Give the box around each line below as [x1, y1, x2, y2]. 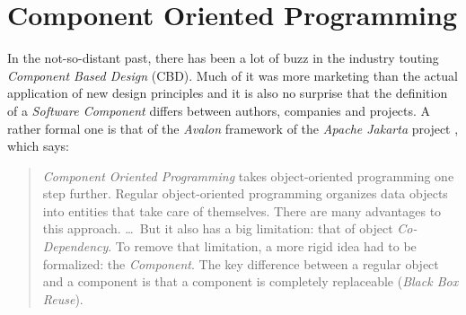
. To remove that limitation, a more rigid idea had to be [108, 237, 417, 256]
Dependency [42, 237, 109, 256]
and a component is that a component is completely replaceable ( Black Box [42, 272, 459, 291]
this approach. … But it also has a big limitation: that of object [42, 219, 393, 238]
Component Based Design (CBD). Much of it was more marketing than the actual [7, 66, 458, 84]
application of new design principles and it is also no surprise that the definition [7, 83, 448, 102]
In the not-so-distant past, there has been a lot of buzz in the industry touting [7, 48, 439, 67]
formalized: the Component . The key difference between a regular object [42, 254, 439, 273]
